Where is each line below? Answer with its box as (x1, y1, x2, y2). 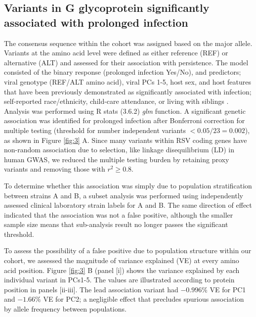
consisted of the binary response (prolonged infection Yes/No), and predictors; (4, 67, 241, 77)
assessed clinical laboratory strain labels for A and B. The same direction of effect (4, 200, 252, 210)
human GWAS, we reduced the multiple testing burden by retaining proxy (4, 154, 229, 164)
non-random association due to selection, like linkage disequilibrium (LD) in (4, 144, 234, 155)
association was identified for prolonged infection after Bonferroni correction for (4, 115, 245, 126)
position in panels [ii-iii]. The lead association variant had (4, 284, 178, 294)
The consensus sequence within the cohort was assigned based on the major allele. (4, 38, 253, 48)
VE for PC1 (210, 284, 246, 294)
